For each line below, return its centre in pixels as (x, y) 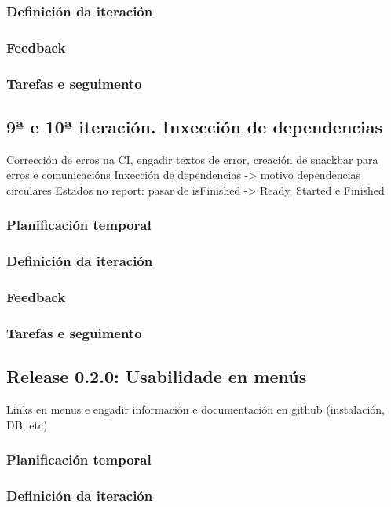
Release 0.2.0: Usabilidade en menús (157, 376)
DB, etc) (27, 424)
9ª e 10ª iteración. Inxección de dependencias (195, 126)
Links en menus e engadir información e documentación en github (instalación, (195, 409)
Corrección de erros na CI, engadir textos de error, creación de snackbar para (192, 159)
